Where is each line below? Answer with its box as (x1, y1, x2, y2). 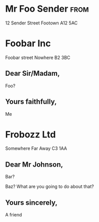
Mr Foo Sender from (5, 3, 89, 15)
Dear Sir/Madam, (5, 69, 60, 78)
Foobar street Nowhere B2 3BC (5, 54, 71, 60)
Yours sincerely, (5, 198, 58, 207)
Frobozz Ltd (5, 129, 56, 140)
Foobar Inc (5, 38, 51, 49)
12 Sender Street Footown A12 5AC (5, 20, 78, 26)
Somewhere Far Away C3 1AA (5, 145, 67, 151)
